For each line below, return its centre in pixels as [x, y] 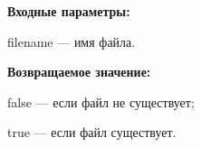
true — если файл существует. [92, 132]
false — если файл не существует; [101, 101]
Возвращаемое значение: [79, 72]
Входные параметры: [69, 11]
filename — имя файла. [72, 41]
